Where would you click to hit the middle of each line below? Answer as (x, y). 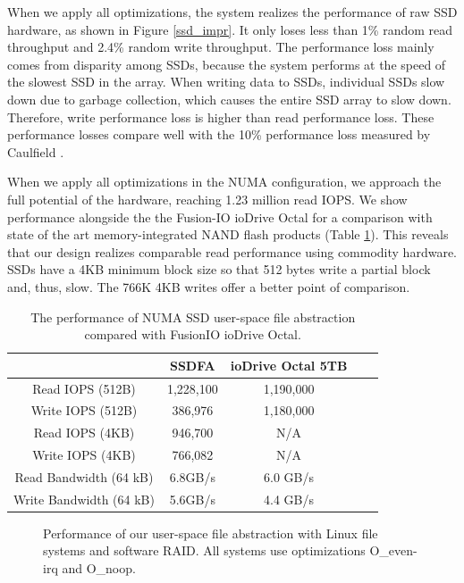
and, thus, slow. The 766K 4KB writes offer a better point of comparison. (209, 286)
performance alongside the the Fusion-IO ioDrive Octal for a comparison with (220, 217)
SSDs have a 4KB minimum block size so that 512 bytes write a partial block (219, 269)
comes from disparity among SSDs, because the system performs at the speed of (227, 64)
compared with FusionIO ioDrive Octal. (193, 334)
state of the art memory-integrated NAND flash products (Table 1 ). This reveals (228, 234)
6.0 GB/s (289, 476)
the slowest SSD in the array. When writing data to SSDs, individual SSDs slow (226, 82)
